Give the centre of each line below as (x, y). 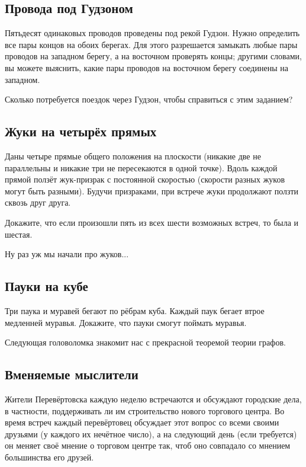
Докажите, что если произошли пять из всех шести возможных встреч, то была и (152, 222)
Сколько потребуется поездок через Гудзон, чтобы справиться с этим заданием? (149, 99)
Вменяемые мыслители (72, 374)
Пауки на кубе (46, 286)
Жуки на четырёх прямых (81, 131)
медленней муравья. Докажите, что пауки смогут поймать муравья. (126, 322)
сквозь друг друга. (38, 202)
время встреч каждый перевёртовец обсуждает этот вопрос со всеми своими (142, 422)
